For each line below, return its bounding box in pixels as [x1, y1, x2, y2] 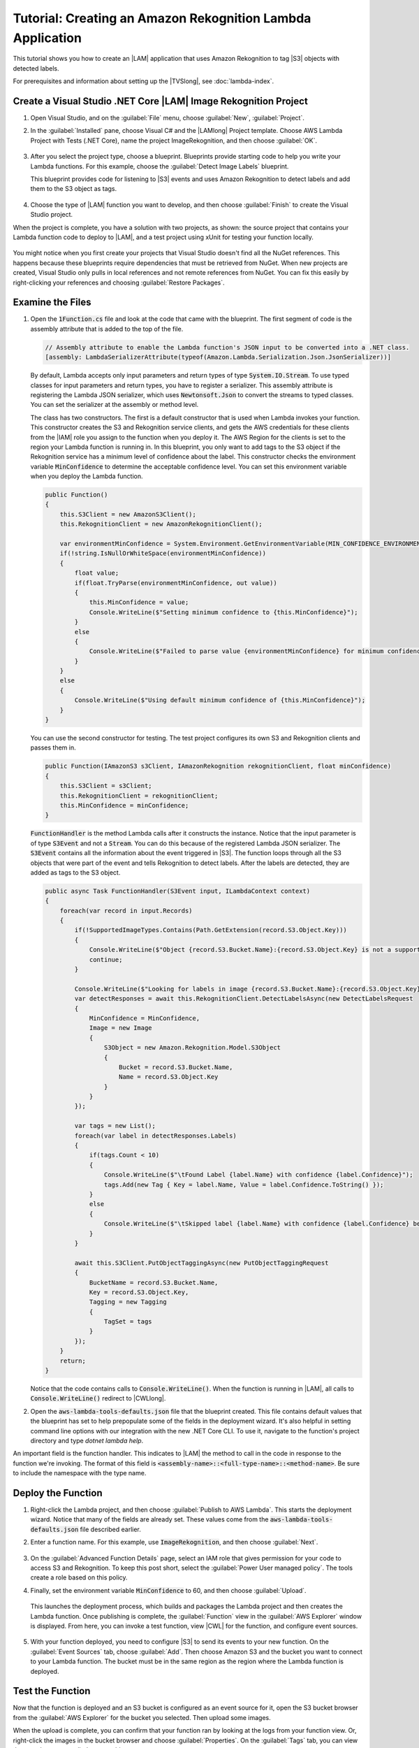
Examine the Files [13, 296, 91, 308]
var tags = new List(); [74, 1122, 156, 1130]
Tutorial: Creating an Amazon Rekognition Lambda [13, 10, 311, 26]
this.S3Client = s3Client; [59, 782, 153, 790]
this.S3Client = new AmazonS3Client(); [59, 510, 197, 518]
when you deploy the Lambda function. [30, 472, 143, 480]
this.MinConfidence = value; [89, 599, 189, 606]
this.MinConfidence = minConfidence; [59, 801, 189, 809]
